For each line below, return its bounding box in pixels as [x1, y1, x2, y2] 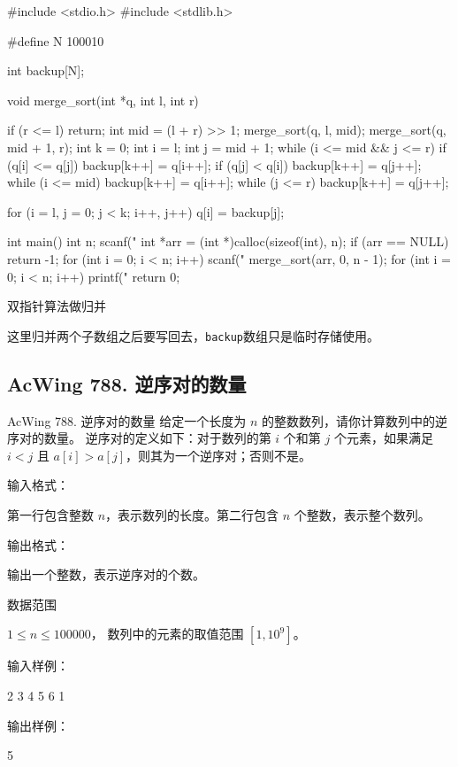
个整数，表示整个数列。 [294, 505, 431, 523]
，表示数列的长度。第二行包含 [105, 505, 279, 523]
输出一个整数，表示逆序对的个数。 [7, 565, 205, 584]
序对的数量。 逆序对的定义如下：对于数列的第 [7, 429, 271, 447]
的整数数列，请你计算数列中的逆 [262, 411, 448, 430]
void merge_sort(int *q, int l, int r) [7, 90, 199, 109]
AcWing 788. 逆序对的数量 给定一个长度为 [7, 411, 247, 430]
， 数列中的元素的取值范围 [90, 624, 244, 643]
